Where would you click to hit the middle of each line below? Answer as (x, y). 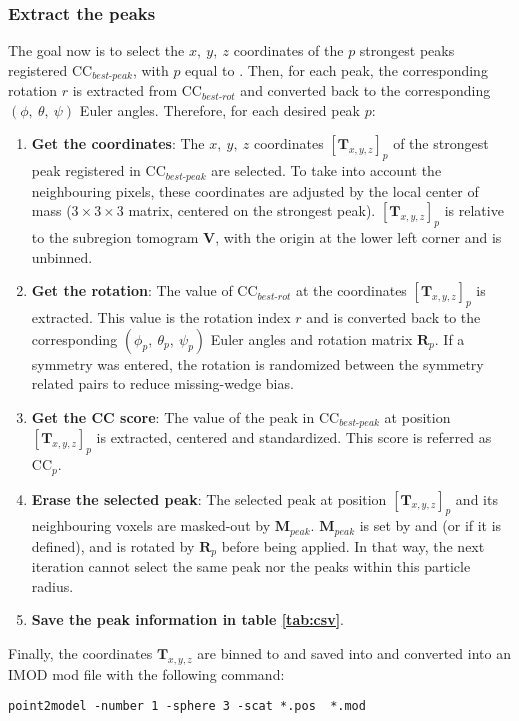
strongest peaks (407, 50)
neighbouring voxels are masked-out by (151, 525)
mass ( (51, 210)
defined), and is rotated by (113, 545)
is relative (474, 210)
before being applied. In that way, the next (353, 545)
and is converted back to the (393, 317)
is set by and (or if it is (430, 525)
